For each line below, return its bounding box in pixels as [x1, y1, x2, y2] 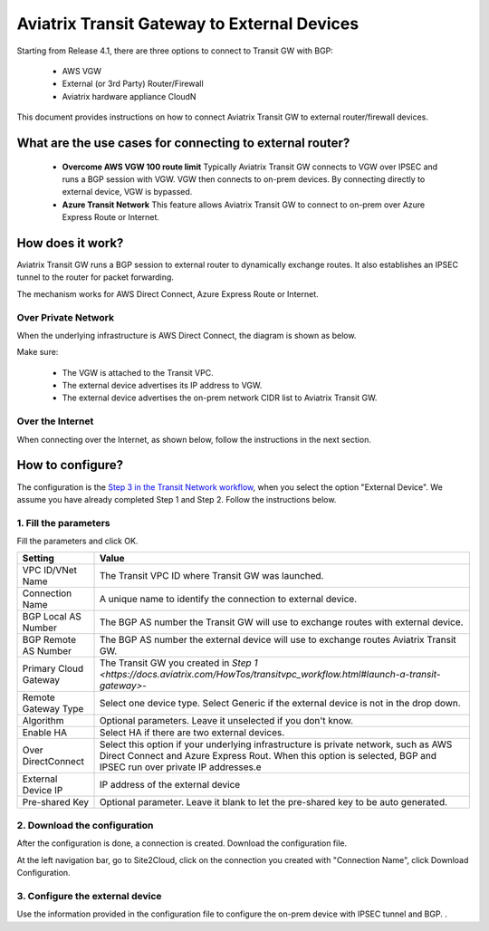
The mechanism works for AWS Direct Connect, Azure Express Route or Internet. [16, 288, 319, 299]
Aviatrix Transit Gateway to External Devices [16, 14, 360, 34]
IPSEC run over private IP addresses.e [99, 761, 262, 773]
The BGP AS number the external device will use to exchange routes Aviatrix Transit [99, 634, 456, 647]
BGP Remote [22, 634, 77, 647]
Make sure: [16, 347, 59, 358]
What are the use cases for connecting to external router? [16, 135, 350, 150]
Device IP [22, 784, 63, 797]
